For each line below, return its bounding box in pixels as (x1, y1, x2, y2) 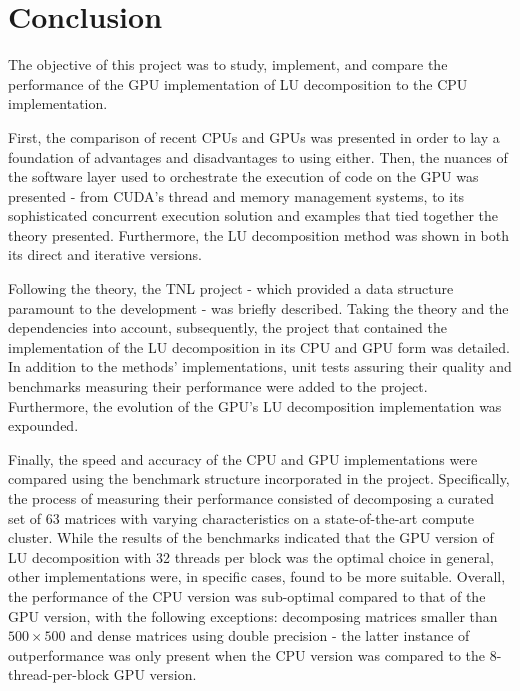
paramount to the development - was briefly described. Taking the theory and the (8, 297, 509, 318)
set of (8, 507, 42, 528)
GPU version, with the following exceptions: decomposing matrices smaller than (8, 605, 498, 626)
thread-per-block (8, 664, 110, 685)
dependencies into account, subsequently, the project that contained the (8, 317, 447, 338)
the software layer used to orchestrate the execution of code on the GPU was (8, 166, 479, 187)
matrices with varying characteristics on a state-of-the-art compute (64, 507, 475, 528)
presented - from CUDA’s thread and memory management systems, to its (8, 185, 465, 206)
